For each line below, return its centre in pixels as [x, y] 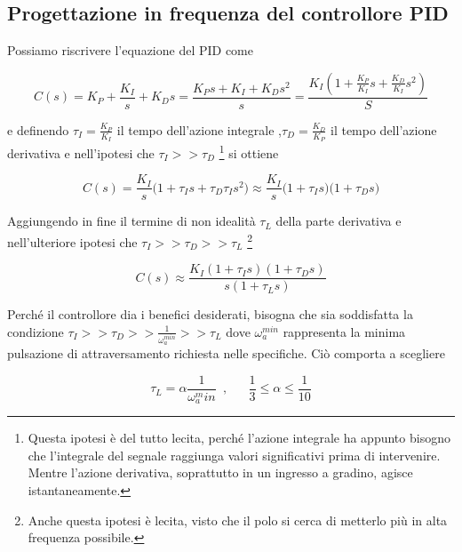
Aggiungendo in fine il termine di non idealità [131, 221]
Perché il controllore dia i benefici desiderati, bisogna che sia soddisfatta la [210, 314]
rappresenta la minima [344, 331]
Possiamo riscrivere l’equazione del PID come [131, 50]
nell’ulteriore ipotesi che [72, 241]
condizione [36, 331]
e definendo [38, 129]
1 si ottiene [249, 152]
